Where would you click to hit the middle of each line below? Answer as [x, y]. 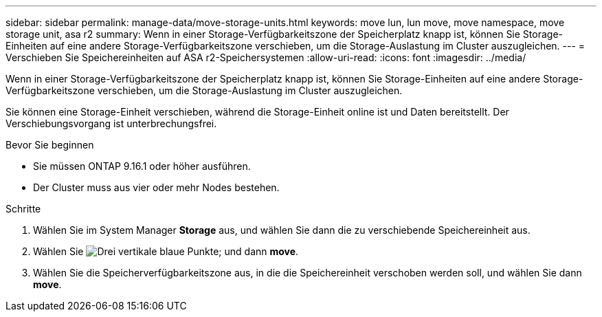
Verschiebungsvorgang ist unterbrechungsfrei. [111, 123]
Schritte [23, 209]
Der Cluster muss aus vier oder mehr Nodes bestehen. [156, 187]
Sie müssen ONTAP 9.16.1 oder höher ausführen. [142, 166]
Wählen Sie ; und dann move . [166, 251]
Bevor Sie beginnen [50, 145]
